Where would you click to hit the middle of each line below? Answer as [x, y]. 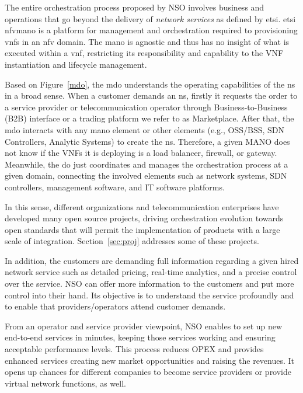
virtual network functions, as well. [65, 383]
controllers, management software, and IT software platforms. [115, 187]
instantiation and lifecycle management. [76, 64]
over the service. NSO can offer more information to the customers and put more [149, 284]
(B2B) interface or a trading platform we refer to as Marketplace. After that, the [149, 118]
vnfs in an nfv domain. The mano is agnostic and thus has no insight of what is [147, 41]
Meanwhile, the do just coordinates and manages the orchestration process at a [147, 164]
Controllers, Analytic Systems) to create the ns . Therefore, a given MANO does [147, 141]
